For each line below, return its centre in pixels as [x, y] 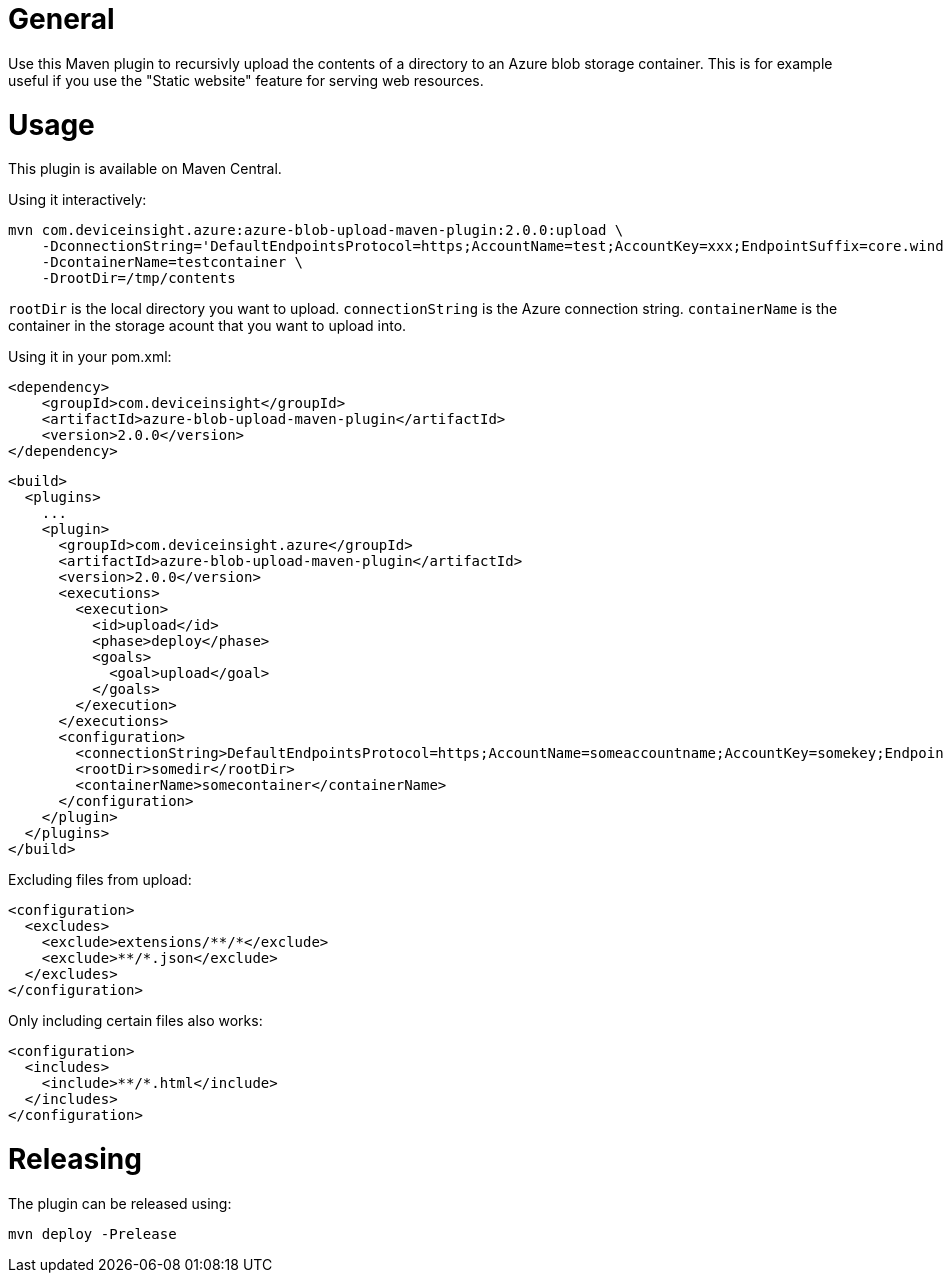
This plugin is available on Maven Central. [145, 169]
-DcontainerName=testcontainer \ [172, 262]
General [61, 19]
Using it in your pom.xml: [90, 357]
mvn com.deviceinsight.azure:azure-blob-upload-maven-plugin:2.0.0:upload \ [316, 230]
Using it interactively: [77, 200]
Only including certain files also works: [135, 1021]
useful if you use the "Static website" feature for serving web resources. [246, 80]
